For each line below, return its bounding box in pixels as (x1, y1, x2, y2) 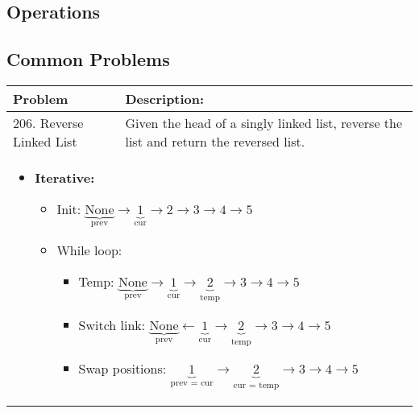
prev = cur (170, 378, 214, 387)
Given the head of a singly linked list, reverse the (125, 113, 403, 132)
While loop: (56, 241, 122, 260)
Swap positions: (78, 359, 167, 378)
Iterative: (35, 167, 95, 187)
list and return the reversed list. (125, 131, 305, 151)
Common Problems (6, 47, 170, 72)
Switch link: (78, 316, 146, 335)
